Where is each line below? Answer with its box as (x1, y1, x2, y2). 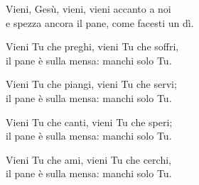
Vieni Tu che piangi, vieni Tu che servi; (6, 77, 177, 91)
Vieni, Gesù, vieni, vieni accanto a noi (6, 1, 171, 16)
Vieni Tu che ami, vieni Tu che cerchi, (6, 152, 171, 167)
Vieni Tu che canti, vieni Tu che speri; (6, 114, 173, 129)
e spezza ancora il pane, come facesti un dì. (6, 15, 194, 30)
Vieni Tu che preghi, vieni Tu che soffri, (6, 39, 179, 54)
